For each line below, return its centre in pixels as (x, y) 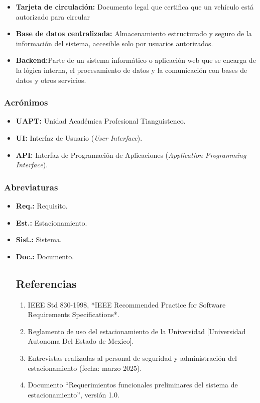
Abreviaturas (31, 187)
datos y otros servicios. (51, 80)
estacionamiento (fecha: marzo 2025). (85, 368)
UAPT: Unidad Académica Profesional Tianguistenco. (101, 121)
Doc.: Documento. (45, 256)
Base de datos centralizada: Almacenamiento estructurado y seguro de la (134, 33)
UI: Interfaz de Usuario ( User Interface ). (79, 137)
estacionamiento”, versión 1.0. (74, 394)
